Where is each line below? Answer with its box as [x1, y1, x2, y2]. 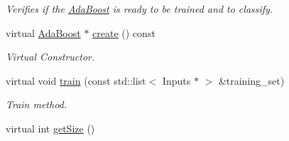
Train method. [6, 97, 67, 112]
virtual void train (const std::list [6, 73, 146, 88]
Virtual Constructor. [6, 49, 95, 64]
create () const [92, 25, 156, 40]
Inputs [162, 73, 191, 88]
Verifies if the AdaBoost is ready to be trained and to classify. [6, 1, 273, 16]
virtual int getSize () [6, 120, 95, 135]
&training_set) [218, 73, 285, 88]
